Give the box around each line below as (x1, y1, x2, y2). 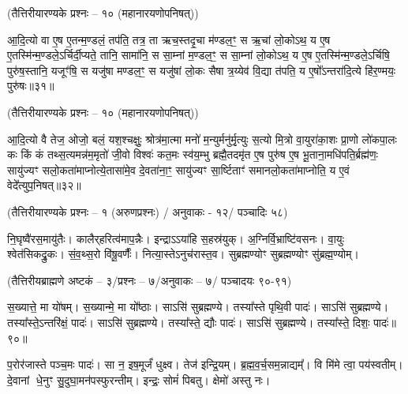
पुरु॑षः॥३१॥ (7, 77, 54, 94)
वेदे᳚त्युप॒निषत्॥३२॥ (7, 177, 81, 193)
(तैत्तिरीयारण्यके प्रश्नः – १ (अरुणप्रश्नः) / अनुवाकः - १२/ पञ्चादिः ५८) (7, 203, 288, 220)
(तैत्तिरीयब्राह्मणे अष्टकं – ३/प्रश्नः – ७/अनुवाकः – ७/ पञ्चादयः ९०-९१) (7, 272, 292, 288)
